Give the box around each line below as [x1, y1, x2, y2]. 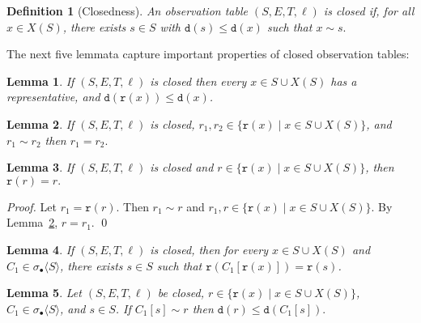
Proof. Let [6, 198, 57, 215]
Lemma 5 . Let [6, 284, 82, 301]
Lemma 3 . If [6, 159, 74, 176]
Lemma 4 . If [6, 240, 74, 257]
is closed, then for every [150, 240, 268, 257]
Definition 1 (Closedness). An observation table [6, 2, 248, 19]
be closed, [157, 284, 205, 301]
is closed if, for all [323, 2, 415, 19]
